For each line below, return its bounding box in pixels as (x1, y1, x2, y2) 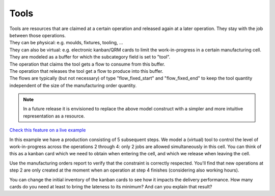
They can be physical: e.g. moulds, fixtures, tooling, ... (9, 40, 123, 46)
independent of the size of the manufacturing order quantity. (9, 82, 137, 89)
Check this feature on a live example (9, 127, 86, 133)
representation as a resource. (23, 113, 85, 119)
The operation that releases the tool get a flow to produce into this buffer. (9, 68, 163, 74)
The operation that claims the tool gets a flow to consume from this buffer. (9, 61, 166, 67)
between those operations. (9, 32, 66, 38)
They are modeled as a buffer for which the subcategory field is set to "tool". (9, 54, 171, 60)
